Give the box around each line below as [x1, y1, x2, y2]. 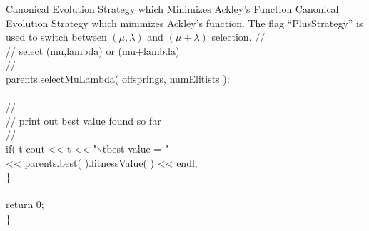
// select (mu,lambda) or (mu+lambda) [6, 43, 180, 58]
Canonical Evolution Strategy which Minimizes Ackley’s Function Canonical [6, 1, 339, 16]
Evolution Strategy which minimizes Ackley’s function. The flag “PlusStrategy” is [6, 15, 363, 30]
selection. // [211, 29, 266, 44]
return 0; [6, 197, 44, 212]
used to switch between [6, 29, 107, 44]
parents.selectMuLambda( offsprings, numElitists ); [6, 71, 230, 86]
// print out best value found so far [6, 113, 161, 128]
